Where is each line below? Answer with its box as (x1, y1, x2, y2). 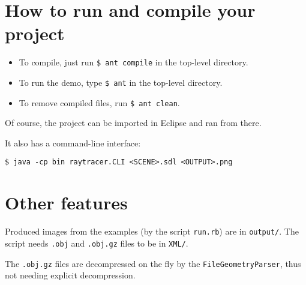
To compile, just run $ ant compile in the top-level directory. (19, 56, 248, 68)
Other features (5, 190, 128, 215)
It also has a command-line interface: (5, 136, 141, 149)
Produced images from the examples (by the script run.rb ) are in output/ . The (5, 225, 299, 238)
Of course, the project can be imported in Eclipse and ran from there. (5, 116, 262, 129)
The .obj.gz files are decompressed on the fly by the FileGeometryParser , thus (5, 257, 301, 269)
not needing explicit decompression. (5, 269, 136, 281)
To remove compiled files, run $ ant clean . (19, 96, 180, 109)
